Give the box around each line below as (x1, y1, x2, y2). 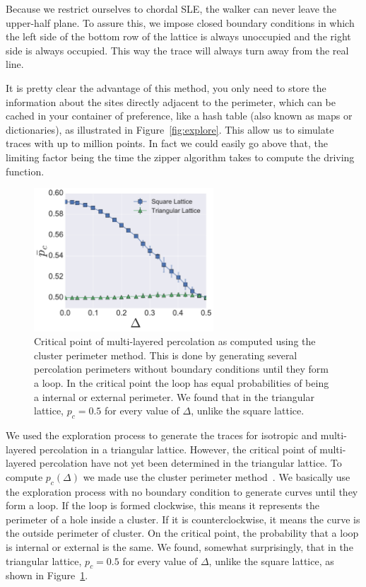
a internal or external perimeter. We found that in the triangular (34, 389, 314, 404)
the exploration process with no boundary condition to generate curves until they (6, 484, 358, 499)
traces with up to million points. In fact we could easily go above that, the (6, 136, 329, 151)
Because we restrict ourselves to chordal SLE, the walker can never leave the (6, 1, 337, 16)
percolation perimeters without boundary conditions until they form (34, 361, 329, 376)
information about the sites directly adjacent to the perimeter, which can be (6, 94, 336, 109)
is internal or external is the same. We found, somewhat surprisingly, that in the (6, 539, 353, 554)
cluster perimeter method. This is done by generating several (34, 347, 297, 362)
